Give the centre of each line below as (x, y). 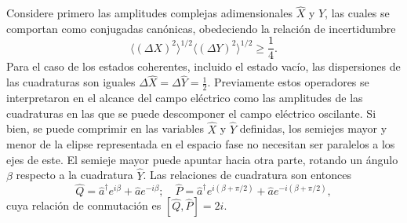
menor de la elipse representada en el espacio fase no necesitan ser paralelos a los (201, 144)
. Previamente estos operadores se (288, 82)
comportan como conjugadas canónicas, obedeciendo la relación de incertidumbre (201, 28)
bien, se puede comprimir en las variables (105, 128)
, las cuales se (357, 13)
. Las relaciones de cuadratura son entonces (247, 175)
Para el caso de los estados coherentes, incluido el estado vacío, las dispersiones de (203, 66)
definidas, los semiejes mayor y (313, 128)
